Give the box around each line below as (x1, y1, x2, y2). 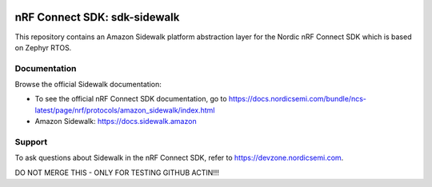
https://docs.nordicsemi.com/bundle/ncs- (228, 94, 367, 104)
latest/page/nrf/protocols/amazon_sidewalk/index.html (34, 105, 215, 115)
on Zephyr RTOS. (14, 42, 72, 52)
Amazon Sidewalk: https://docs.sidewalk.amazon (34, 117, 197, 126)
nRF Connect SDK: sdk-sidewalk (14, 10, 180, 24)
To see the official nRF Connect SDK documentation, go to (34, 94, 227, 104)
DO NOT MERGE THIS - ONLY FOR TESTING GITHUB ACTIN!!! (14, 168, 220, 177)
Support (14, 136, 48, 147)
